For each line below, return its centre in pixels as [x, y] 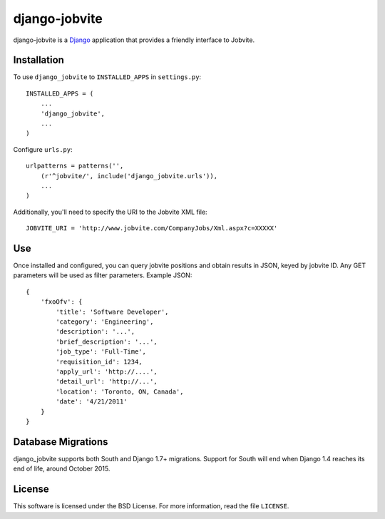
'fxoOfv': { [61, 302]
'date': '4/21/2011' [92, 402]
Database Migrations [61, 442]
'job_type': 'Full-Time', [101, 352]
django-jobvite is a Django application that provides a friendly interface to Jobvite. [134, 40]
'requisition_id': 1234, [99, 361]
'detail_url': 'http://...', [107, 382]
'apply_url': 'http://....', [107, 371]
